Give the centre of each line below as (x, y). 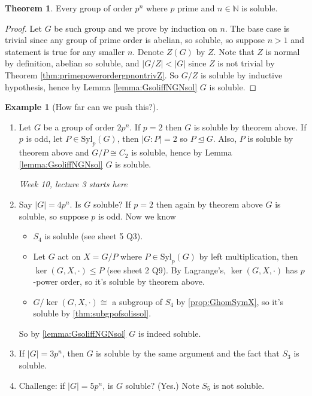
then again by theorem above (209, 204)
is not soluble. (239, 385)
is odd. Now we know (137, 216)
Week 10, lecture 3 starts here (73, 184)
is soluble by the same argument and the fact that (188, 353)
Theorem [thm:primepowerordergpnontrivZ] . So (92, 74)
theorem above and (54, 152)
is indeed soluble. (170, 333)
